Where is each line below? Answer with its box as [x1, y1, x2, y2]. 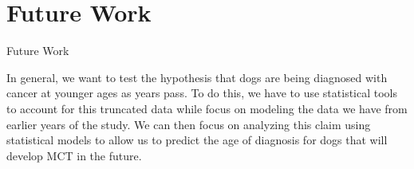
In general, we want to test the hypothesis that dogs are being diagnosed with [6, 69, 388, 85]
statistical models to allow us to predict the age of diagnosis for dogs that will [6, 132, 388, 148]
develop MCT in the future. [6, 147, 142, 163]
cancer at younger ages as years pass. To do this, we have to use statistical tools [6, 84, 398, 101]
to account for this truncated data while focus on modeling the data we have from [6, 100, 408, 116]
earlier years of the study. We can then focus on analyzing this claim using [6, 116, 371, 132]
